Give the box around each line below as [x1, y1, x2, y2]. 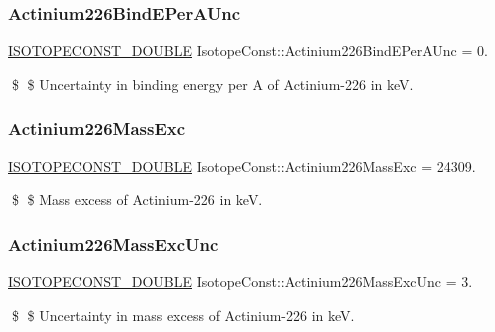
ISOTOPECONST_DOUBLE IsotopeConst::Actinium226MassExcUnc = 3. [8, 271, 473, 292]
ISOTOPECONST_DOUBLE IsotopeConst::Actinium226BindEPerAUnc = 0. [8, 40, 488, 61]
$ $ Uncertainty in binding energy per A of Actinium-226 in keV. [11, 73, 414, 94]
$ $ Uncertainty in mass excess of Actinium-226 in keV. [11, 304, 355, 325]
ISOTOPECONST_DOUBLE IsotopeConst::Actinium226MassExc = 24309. [8, 155, 476, 176]
